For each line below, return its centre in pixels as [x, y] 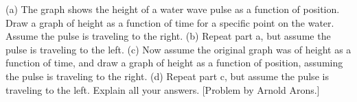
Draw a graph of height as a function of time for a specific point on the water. [170, 22]
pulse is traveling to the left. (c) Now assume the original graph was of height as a [178, 49]
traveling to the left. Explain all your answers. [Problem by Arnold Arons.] [163, 89]
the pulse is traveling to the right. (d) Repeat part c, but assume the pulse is [167, 76]
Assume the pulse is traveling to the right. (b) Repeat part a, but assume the [168, 36]
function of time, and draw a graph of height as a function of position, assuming [174, 63]
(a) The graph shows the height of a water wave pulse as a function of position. [173, 9]
